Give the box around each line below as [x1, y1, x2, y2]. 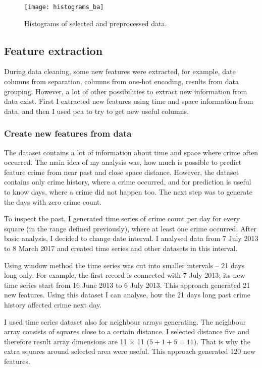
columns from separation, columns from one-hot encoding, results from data [4, 76, 239, 87]
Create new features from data [4, 127, 132, 140]
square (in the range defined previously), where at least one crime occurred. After [4, 223, 256, 233]
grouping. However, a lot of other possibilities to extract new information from [4, 86, 247, 96]
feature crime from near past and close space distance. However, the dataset [4, 166, 239, 177]
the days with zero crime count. [4, 196, 102, 207]
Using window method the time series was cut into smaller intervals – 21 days [4, 260, 245, 270]
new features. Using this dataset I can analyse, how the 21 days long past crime [4, 289, 250, 300]
